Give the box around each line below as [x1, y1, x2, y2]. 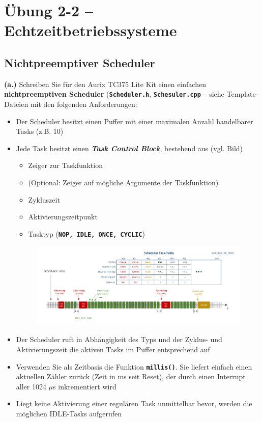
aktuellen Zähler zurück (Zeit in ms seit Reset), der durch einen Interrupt [16, 371, 246, 382]
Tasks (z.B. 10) [16, 126, 64, 136]
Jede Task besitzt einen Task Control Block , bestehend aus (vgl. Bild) [16, 143, 243, 153]
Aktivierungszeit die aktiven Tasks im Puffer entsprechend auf [16, 344, 210, 354]
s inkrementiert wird [53, 381, 117, 391]
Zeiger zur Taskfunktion [28, 160, 103, 171]
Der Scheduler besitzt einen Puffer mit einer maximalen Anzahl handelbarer [16, 116, 253, 126]
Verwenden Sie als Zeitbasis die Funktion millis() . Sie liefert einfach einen [16, 361, 252, 372]
